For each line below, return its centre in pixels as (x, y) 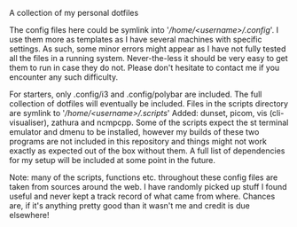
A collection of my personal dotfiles (74, 13)
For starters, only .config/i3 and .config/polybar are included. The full (136, 94)
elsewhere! (29, 215)
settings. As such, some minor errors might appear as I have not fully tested (148, 49)
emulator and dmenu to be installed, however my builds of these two (134, 132)
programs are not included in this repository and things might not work (138, 141)
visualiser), (29, 122)
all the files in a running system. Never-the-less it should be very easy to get (148, 58)
